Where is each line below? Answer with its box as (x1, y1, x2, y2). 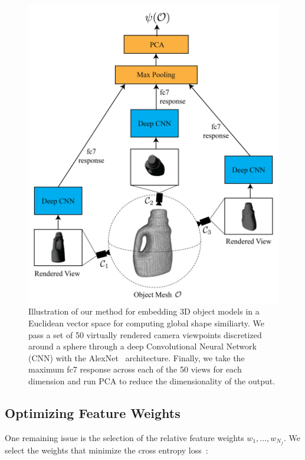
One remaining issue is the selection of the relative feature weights (5, 431, 244, 443)
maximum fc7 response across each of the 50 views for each (28, 363, 242, 375)
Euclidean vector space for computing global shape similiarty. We (28, 317, 264, 329)
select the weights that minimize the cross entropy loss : (5, 443, 208, 456)
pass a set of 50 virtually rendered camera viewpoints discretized (28, 328, 262, 341)
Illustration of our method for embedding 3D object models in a (28, 305, 260, 318)
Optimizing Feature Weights (5, 403, 181, 422)
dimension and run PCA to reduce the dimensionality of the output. (28, 375, 276, 387)
